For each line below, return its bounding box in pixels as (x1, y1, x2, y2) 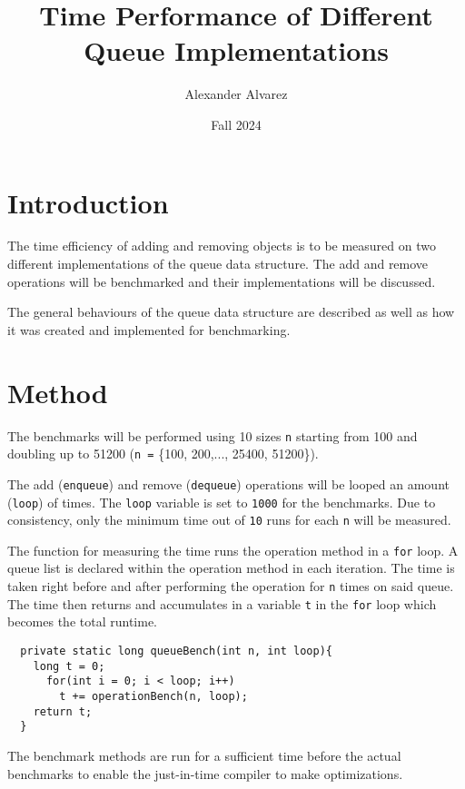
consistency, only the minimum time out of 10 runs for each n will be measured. (7, 510, 451, 529)
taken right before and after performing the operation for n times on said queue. (7, 577, 454, 596)
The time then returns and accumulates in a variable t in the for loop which (7, 594, 437, 613)
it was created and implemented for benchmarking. (7, 320, 291, 339)
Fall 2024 (211, 114, 262, 133)
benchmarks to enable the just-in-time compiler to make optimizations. (7, 764, 403, 783)
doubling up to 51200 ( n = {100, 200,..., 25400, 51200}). (7, 444, 319, 463)
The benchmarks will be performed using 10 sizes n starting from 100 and (7, 426, 418, 445)
